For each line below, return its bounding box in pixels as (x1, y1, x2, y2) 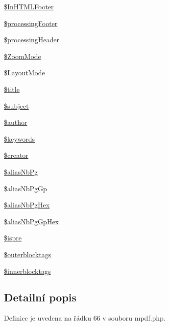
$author (4, 117, 27, 127)
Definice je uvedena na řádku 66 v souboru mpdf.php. (4, 313, 166, 323)
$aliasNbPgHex (4, 200, 50, 210)
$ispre (4, 233, 22, 243)
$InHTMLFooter (4, 1, 54, 11)
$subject (4, 100, 29, 111)
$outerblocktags (4, 249, 51, 259)
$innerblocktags (4, 266, 51, 276)
